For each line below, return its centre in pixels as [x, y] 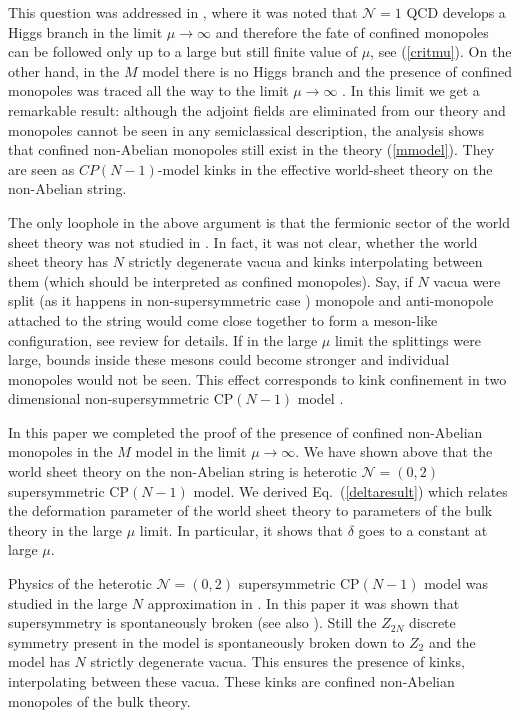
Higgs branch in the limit [85, 31]
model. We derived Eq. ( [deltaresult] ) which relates [350, 490]
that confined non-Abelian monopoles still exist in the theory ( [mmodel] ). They [251, 149]
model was [456, 583]
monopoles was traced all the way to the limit [148, 90]
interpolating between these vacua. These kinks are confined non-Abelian [231, 681]
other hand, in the [64, 70]
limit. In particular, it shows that [241, 529]
